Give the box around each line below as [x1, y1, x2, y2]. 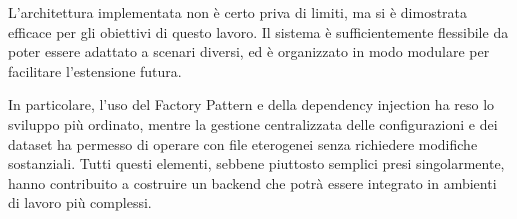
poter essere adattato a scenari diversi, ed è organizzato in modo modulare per [8, 41, 490, 62]
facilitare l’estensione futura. [8, 60, 182, 81]
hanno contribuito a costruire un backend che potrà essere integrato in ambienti [8, 172, 497, 193]
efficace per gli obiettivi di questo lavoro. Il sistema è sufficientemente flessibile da [8, 21, 509, 42]
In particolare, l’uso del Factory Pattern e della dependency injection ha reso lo [8, 94, 495, 115]
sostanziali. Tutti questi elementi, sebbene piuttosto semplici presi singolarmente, [8, 153, 505, 174]
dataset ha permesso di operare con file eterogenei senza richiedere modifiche [8, 133, 478, 154]
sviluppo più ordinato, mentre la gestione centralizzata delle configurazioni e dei [8, 113, 498, 134]
